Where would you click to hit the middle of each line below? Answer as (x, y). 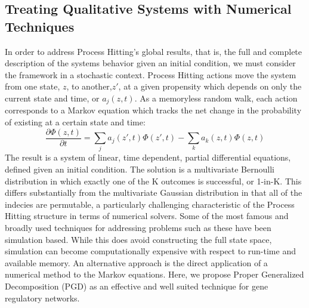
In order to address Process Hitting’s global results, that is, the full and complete (154, 51)
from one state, (33, 86)
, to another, (89, 86)
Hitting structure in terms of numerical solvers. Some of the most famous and (147, 216)
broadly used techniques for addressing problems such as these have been (138, 227)
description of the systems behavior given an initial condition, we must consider (150, 63)
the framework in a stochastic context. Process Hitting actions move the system (151, 74)
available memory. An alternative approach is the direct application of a (136, 262)
